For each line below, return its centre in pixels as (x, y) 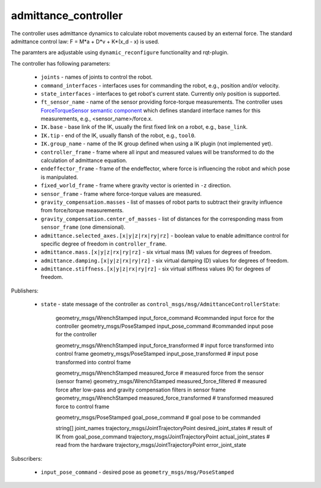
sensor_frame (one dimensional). (83, 227)
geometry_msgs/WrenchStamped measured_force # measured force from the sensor (160, 373)
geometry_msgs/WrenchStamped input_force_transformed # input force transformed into (165, 345)
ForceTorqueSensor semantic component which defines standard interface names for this (151, 110)
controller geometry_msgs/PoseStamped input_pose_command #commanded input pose (164, 326)
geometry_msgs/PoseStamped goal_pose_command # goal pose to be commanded (158, 417)
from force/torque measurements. (82, 210)
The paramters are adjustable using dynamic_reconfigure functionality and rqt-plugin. (120, 52)
